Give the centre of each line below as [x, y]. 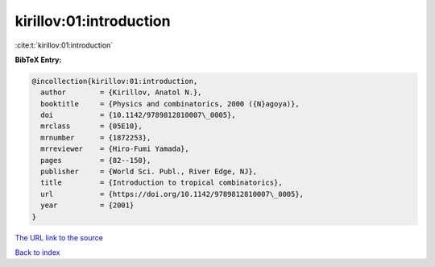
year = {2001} [87, 205]
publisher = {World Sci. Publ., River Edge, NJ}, [149, 172]
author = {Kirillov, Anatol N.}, [121, 92]
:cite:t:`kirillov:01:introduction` [64, 45]
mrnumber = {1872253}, [96, 138]
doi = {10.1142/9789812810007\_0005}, [139, 115]
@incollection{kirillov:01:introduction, [115, 81]
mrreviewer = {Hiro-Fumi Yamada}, [115, 149]
